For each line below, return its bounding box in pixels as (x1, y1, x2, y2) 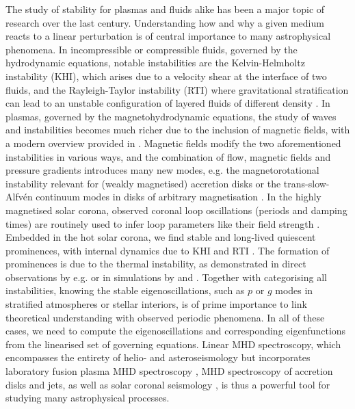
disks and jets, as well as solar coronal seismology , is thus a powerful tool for (5, 377, 330, 391)
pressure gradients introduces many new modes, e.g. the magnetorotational (5, 163, 319, 177)
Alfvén (5, 189, 33, 204)
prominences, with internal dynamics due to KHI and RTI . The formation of (5, 243, 330, 257)
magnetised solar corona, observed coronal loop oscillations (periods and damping (5, 202, 347, 217)
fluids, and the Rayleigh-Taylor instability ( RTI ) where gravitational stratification (5, 82, 349, 96)
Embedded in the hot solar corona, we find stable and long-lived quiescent (5, 230, 316, 244)
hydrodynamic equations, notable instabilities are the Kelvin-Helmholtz (5, 55, 305, 70)
